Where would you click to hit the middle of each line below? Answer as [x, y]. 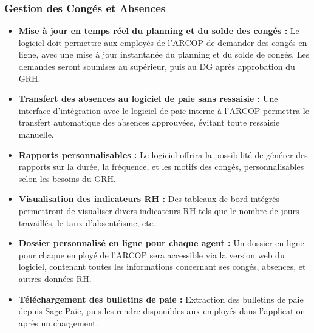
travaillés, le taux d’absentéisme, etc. [87, 222]
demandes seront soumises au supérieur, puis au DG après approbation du [157, 66]
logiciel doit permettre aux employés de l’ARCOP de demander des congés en [163, 42]
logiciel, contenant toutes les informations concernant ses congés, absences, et [162, 267]
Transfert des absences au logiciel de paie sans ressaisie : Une [148, 99]
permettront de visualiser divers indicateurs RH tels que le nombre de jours [159, 210]
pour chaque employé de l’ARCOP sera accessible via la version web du [152, 254]
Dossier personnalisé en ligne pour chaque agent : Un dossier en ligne [161, 243]
